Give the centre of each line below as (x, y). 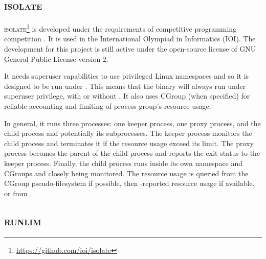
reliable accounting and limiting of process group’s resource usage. (108, 106)
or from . (18, 193)
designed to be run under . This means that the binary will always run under (125, 86)
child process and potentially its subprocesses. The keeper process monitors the (128, 133)
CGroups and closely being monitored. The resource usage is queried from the (126, 173)
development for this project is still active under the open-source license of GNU (130, 49)
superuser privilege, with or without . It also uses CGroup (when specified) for (127, 96)
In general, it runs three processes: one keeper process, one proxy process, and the (132, 123)
